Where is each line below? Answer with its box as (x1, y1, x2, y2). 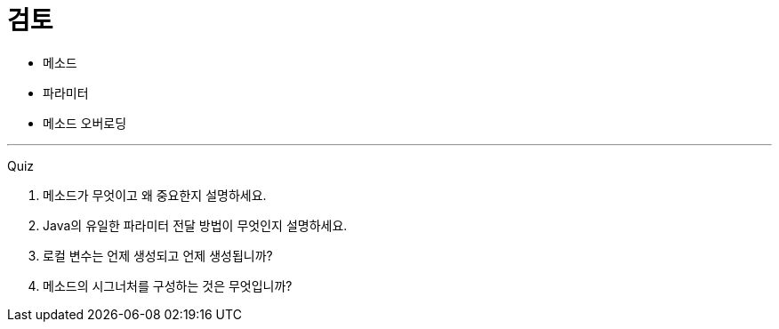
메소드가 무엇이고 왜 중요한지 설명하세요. (43, 187, 267, 203)
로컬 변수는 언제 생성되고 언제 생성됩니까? (43, 247, 273, 263)
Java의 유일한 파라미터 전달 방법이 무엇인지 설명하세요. (43, 217, 348, 233)
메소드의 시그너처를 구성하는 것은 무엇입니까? (43, 277, 293, 293)
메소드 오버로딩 (43, 115, 127, 131)
